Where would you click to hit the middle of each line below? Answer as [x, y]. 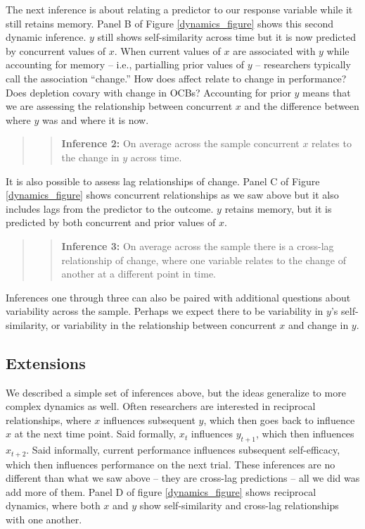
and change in [318, 324]
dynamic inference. [46, 37]
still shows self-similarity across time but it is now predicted [226, 37]
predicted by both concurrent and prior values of [111, 222]
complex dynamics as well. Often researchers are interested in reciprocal [161, 406]
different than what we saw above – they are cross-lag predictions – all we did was [183, 478]
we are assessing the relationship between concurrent [119, 106]
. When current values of [167, 50]
